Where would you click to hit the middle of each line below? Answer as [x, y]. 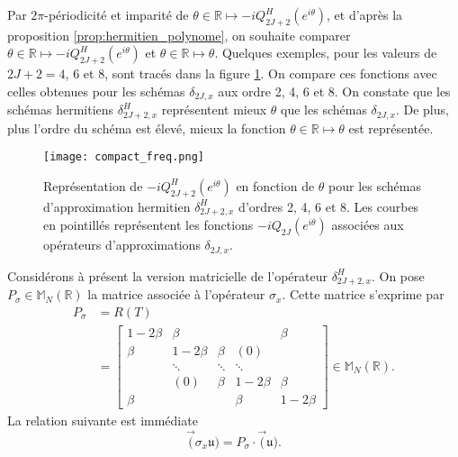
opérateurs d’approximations [122, 245]
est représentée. [391, 128]
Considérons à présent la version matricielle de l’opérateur [167, 275]
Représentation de [93, 185]
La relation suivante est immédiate [103, 420]
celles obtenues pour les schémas [96, 91]
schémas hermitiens [61, 110]
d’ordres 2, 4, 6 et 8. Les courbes [329, 206]
